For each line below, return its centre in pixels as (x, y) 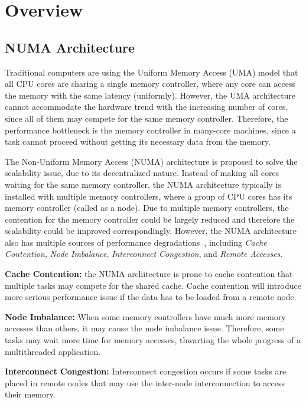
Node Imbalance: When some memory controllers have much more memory (145, 316)
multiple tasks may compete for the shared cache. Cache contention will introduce (153, 285)
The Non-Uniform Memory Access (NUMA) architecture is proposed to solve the (151, 161)
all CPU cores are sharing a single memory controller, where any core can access (150, 84)
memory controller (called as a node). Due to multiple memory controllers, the (147, 208)
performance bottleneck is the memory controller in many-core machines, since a (150, 130)
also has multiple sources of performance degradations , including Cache (136, 242)
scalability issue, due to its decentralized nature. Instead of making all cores (142, 173)
